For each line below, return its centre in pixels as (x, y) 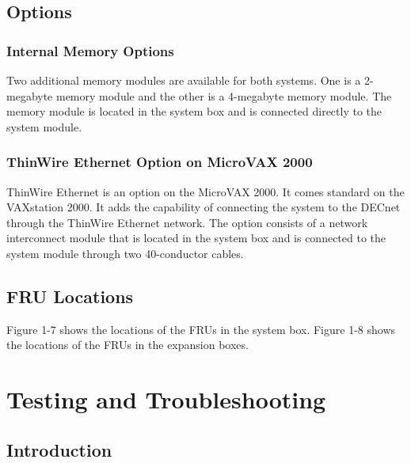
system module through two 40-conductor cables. (125, 253)
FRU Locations (70, 296)
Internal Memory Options (90, 50)
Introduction (59, 449)
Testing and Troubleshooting (166, 399)
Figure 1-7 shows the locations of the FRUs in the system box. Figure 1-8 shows (201, 329)
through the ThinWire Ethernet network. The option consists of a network (187, 222)
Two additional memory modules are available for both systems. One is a (184, 80)
